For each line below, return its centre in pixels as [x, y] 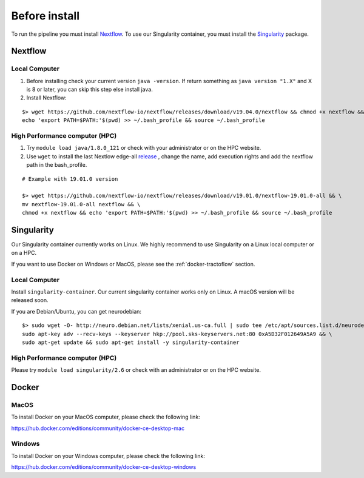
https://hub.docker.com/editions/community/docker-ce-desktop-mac [98, 428]
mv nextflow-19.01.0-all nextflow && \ [81, 204]
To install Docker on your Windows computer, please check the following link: [108, 456]
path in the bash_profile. [57, 165]
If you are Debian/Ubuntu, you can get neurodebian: [76, 311]
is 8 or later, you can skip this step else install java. [89, 89]
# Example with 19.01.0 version [70, 179]
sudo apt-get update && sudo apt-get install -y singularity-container [131, 342]
